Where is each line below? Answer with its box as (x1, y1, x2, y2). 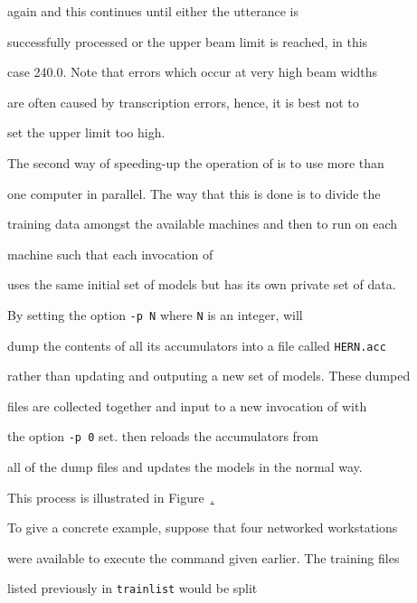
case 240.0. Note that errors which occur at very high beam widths (7, 62, 378, 81)
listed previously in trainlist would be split (7, 579, 258, 598)
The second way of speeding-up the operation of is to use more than (7, 153, 384, 172)
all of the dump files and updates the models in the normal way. (7, 457, 363, 476)
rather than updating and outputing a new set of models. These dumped (7, 366, 411, 385)
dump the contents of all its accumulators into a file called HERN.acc (7, 335, 386, 354)
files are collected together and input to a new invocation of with (7, 396, 367, 415)
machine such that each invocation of (7, 244, 213, 263)
